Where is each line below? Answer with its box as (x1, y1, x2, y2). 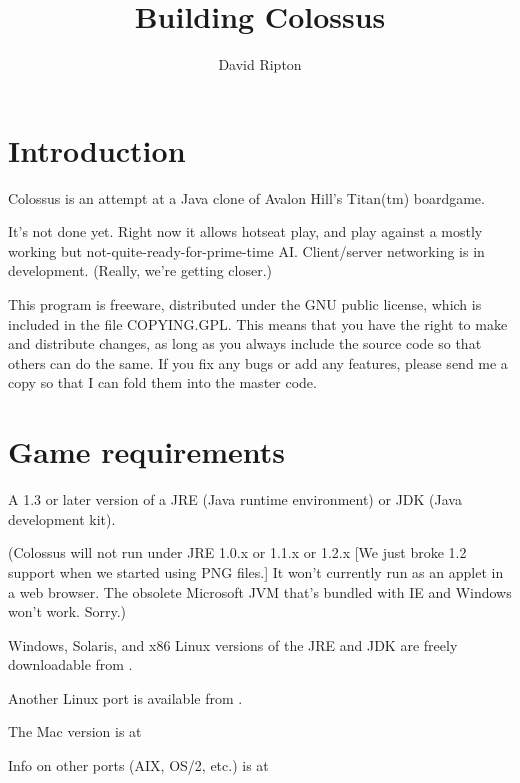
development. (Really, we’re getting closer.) (8, 260, 272, 281)
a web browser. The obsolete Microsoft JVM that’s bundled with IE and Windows (8, 581, 512, 602)
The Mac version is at (8, 721, 142, 742)
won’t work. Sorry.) (8, 601, 126, 622)
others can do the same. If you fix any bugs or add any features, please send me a (8, 352, 508, 373)
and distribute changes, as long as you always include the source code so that (8, 333, 482, 354)
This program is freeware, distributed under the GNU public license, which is (8, 294, 482, 315)
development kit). (8, 508, 116, 529)
